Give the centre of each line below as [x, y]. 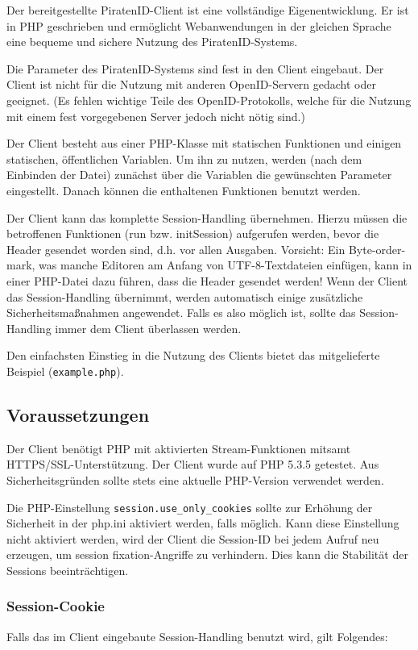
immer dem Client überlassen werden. [148, 328]
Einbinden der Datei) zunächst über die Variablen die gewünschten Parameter [199, 175]
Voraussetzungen [78, 414]
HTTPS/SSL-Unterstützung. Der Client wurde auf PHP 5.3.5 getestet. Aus [193, 464]
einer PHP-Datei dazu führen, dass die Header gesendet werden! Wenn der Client [207, 280]
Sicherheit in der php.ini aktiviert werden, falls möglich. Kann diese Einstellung [203, 523]
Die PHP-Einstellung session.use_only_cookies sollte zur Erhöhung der [190, 507]
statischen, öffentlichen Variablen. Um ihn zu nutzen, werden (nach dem [184, 158]
